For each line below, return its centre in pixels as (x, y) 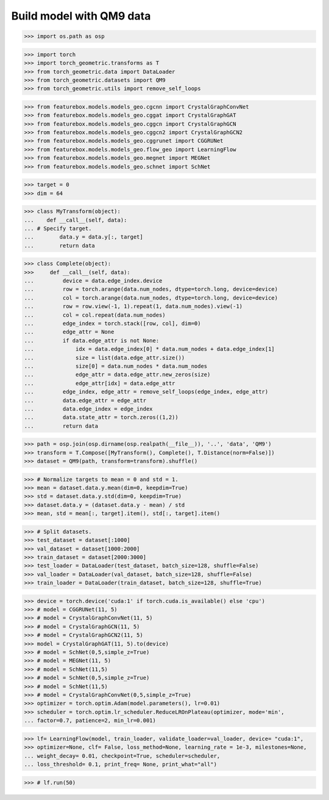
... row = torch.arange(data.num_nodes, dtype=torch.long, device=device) (151, 289)
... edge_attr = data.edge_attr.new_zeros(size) (117, 375)
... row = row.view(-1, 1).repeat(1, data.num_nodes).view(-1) (133, 306)
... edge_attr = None (69, 332)
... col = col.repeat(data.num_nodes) (95, 315)
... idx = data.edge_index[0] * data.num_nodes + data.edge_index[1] (150, 349)
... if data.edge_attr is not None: (92, 341)
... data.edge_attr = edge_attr (85, 400)
